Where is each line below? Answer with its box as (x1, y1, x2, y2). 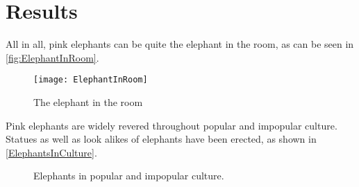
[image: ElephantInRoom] (33, 75, 148, 85)
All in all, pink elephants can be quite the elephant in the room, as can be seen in (6, 37, 354, 51)
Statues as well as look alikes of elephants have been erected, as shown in (6, 132, 317, 146)
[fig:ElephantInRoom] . (6, 50, 99, 64)
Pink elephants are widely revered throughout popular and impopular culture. (6, 118, 337, 132)
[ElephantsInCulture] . (6, 145, 97, 159)
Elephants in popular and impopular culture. (33, 168, 224, 183)
